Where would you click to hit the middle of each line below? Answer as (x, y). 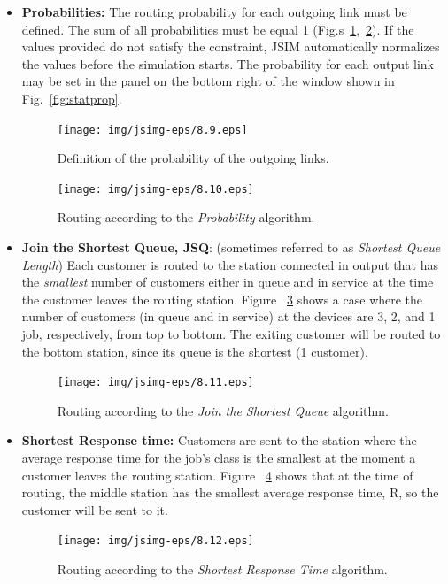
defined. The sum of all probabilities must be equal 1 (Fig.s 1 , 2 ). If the (218, 29)
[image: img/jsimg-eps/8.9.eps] (152, 130)
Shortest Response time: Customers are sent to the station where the (219, 440)
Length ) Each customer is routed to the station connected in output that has (230, 264)
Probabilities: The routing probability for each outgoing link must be (214, 12)
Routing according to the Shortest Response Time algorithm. (222, 569)
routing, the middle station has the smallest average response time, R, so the (230, 492)
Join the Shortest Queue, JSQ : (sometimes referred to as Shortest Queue (231, 247)
